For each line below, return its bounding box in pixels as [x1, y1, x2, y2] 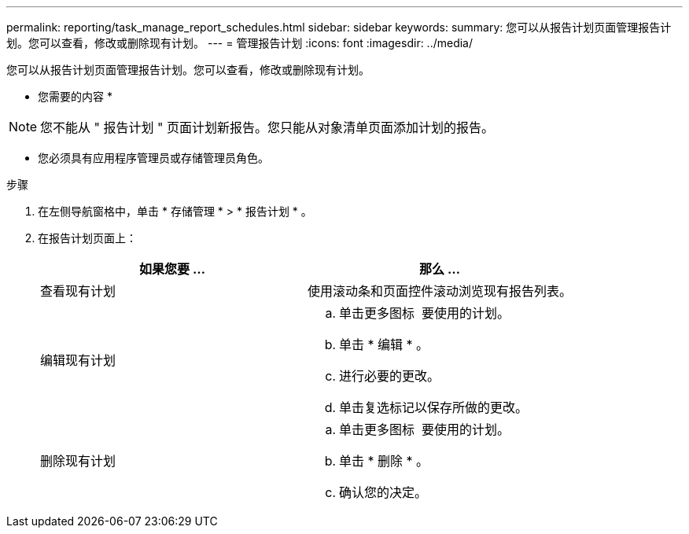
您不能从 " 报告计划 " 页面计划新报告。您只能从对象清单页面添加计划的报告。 [40, 120, 494, 135]
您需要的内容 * [38, 90, 112, 103]
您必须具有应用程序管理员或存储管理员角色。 [38, 151, 269, 164]
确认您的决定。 [339, 484, 428, 500]
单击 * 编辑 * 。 [339, 337, 429, 352]
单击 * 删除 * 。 [339, 453, 429, 469]
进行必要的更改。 [339, 368, 440, 384]
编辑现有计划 [40, 352, 116, 368]
